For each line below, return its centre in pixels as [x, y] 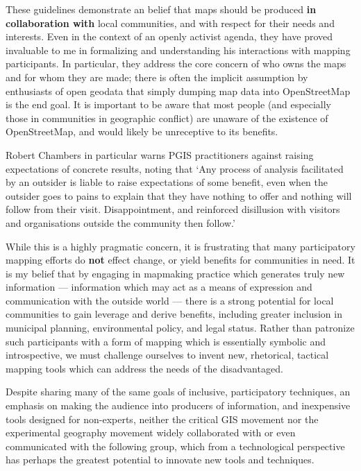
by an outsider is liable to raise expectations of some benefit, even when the [167, 182]
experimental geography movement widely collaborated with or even [151, 433]
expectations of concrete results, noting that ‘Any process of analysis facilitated [175, 168]
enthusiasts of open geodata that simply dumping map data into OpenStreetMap [178, 91]
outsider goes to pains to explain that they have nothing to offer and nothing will [179, 195]
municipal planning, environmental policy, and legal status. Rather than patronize [180, 328]
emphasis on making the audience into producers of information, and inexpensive [178, 405]
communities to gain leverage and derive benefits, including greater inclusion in [174, 314]
